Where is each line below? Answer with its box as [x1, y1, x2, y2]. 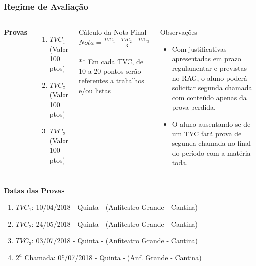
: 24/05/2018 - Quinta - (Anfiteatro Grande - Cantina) [31, 218, 198, 229]
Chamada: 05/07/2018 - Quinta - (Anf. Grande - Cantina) [24, 252, 202, 262]
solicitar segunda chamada [172, 82, 252, 93]
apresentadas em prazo [172, 53, 241, 64]
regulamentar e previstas [172, 63, 247, 73]
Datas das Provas [4, 185, 64, 196]
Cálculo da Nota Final [78, 27, 147, 37]
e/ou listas [78, 85, 111, 96]
